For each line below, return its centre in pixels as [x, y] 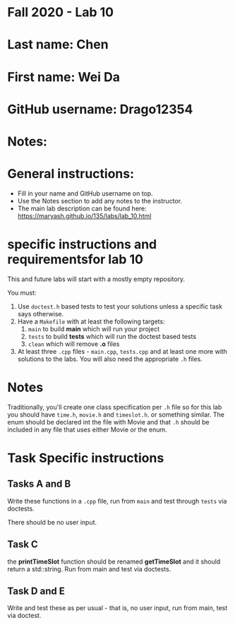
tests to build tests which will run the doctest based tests [112, 336]
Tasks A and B [39, 484]
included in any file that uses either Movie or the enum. [87, 429]
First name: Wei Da [64, 77]
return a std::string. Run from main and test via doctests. [89, 569]
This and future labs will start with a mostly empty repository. [96, 279]
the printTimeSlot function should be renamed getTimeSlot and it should [114, 561]
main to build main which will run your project [94, 328]
